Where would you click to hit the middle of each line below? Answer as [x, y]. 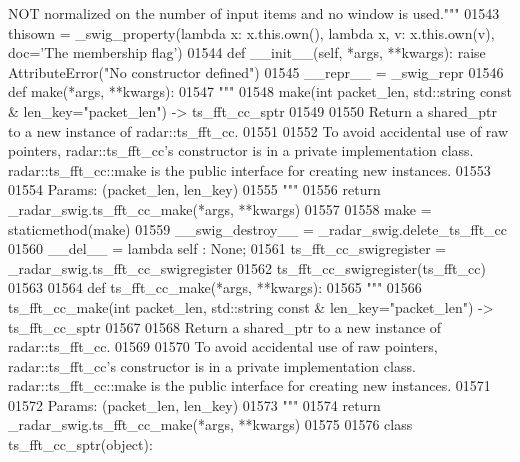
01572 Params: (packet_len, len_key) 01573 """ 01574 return [194, 404]
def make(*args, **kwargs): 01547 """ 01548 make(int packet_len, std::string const [260, 91]
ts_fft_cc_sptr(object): [80, 444]
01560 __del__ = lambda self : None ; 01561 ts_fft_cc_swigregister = [227, 248]
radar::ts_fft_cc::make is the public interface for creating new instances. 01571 [249, 385]
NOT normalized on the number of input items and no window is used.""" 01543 [254, 13]
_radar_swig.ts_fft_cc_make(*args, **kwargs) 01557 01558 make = [220, 208]
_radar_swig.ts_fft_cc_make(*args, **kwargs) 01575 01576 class [210, 424]
